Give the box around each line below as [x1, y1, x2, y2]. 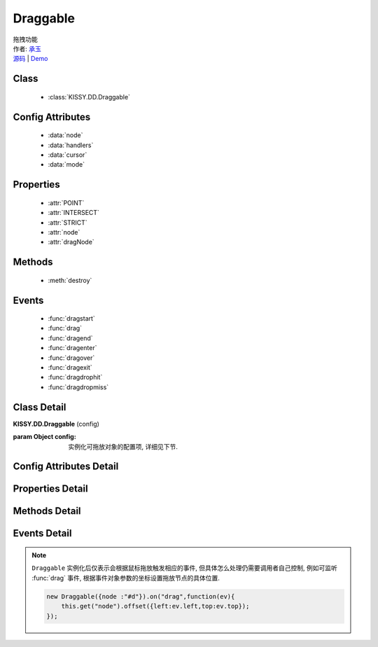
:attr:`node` [48, 228, 80, 236]
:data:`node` [48, 131, 83, 139]
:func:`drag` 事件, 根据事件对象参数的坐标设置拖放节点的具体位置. [31, 573, 220, 582]
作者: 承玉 [13, 44, 41, 53]
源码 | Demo [13, 55, 48, 63]
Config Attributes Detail [13, 461, 119, 473]
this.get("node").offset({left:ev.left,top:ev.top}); [61, 602, 250, 611]
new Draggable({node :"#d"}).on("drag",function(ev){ [46, 592, 235, 600]
